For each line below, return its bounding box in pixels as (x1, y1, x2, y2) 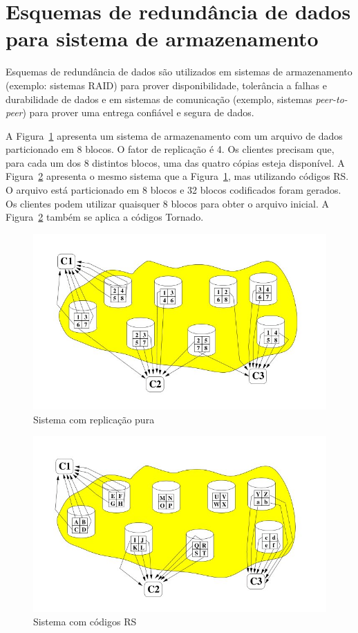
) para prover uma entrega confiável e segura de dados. (22, 105, 254, 120)
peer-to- (315, 91, 348, 106)
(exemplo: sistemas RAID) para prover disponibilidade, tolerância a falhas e (6, 77, 327, 92)
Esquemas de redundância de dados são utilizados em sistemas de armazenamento (6, 64, 352, 79)
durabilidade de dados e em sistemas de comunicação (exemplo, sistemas (6, 91, 312, 106)
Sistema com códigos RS (33, 614, 137, 629)
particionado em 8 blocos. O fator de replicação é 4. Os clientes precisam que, (6, 142, 335, 156)
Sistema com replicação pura (33, 412, 155, 426)
